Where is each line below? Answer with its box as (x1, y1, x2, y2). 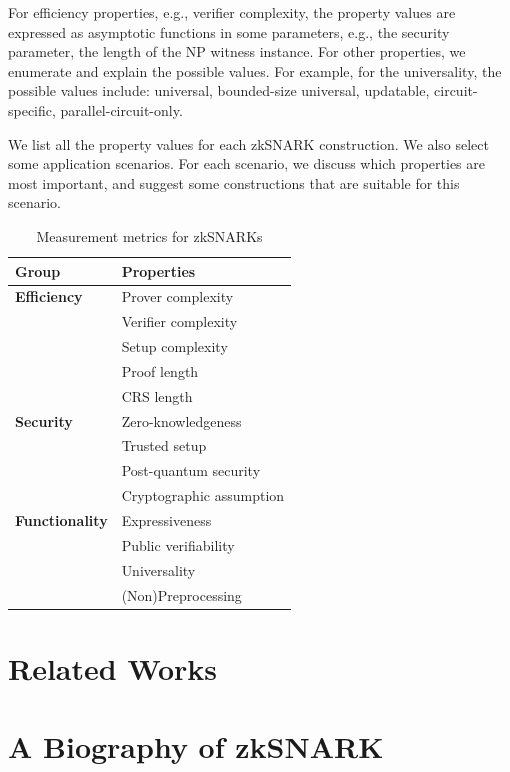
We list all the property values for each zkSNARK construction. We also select (8, 133, 489, 154)
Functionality (15, 509, 108, 530)
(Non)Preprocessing (121, 584, 242, 605)
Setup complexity (121, 336, 228, 357)
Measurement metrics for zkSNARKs (36, 225, 263, 246)
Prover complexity (121, 286, 234, 307)
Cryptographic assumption (121, 485, 285, 506)
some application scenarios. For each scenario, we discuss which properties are (8, 153, 485, 174)
